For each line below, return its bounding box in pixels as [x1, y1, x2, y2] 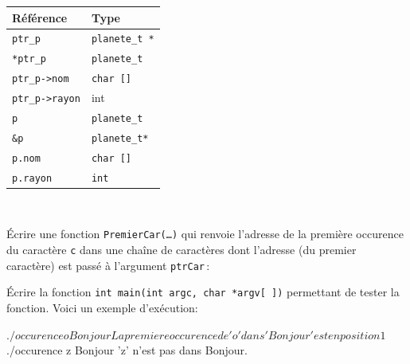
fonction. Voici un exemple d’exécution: [6, 299, 198, 316]
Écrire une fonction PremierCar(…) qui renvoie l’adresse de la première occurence [6, 225, 404, 242]
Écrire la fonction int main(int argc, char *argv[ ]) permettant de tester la [6, 284, 400, 300]
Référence [12, 9, 68, 25]
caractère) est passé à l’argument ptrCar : [6, 256, 210, 273]
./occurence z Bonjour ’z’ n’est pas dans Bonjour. [6, 342, 248, 358]
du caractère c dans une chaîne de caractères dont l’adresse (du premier [6, 241, 357, 258]
